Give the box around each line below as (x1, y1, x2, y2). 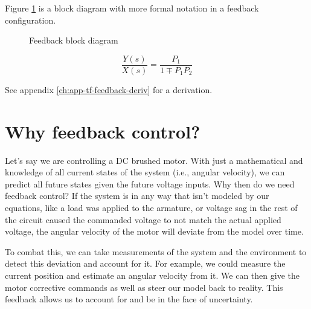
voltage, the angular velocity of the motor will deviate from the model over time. (5, 225, 304, 238)
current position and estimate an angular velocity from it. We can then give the (5, 268, 300, 281)
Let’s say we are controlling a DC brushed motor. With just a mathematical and (5, 154, 303, 166)
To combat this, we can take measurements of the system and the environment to (5, 245, 307, 258)
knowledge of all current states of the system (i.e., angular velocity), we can (5, 166, 285, 178)
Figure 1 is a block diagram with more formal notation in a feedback (5, 2, 259, 14)
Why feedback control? (5, 119, 200, 143)
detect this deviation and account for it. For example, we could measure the (5, 257, 286, 270)
